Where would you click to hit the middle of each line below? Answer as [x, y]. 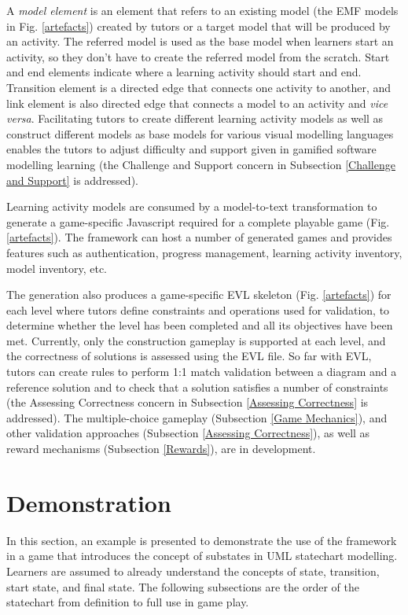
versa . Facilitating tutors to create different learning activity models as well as [195, 118]
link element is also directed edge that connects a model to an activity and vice [197, 103]
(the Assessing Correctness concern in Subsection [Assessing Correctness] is [187, 402]
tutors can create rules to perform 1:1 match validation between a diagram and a [202, 372]
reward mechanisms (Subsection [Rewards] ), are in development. [161, 449]
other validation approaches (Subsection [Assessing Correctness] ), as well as [188, 433]
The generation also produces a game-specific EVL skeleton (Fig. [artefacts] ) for [199, 295]
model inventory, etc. [57, 268]
